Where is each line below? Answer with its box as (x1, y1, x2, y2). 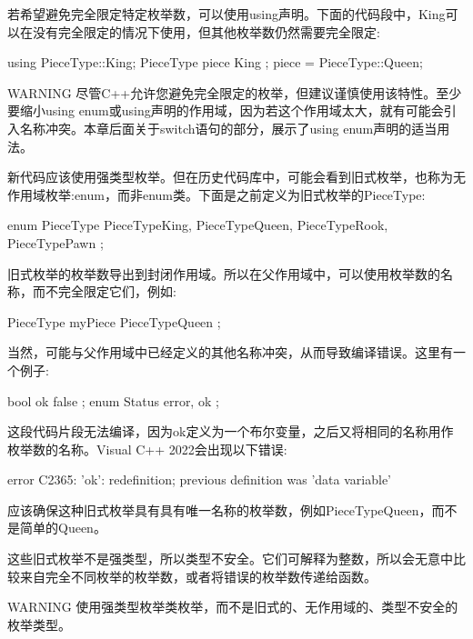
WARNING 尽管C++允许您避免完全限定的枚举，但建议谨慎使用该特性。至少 (7, 83, 462, 102)
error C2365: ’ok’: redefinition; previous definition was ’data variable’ (7, 470, 392, 489)
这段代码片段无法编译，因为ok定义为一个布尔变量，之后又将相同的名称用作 (7, 422, 454, 441)
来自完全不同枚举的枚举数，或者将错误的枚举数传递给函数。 (19, 566, 377, 585)
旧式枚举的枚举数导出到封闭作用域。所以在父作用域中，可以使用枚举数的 (7, 264, 440, 283)
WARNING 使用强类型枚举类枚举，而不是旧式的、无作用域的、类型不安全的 (7, 597, 458, 616)
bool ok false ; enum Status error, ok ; (7, 391, 219, 410)
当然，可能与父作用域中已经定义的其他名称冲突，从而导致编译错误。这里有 (7, 343, 453, 362)
